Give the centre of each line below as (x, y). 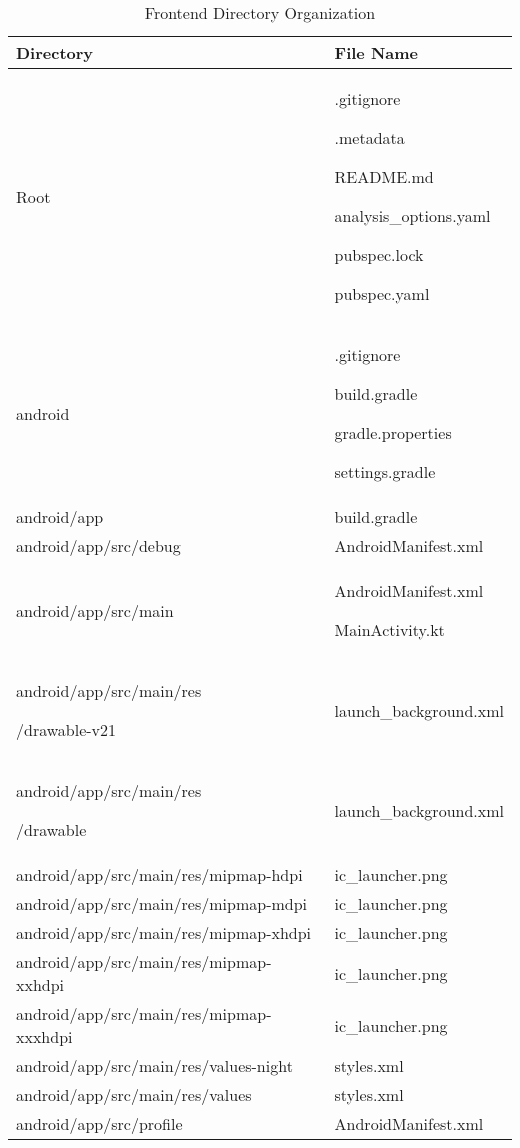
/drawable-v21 (66, 729)
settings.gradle (385, 471)
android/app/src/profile (99, 1123)
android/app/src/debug (98, 545)
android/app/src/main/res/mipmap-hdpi (159, 874)
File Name (376, 52)
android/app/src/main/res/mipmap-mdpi (162, 903)
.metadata (369, 137)
